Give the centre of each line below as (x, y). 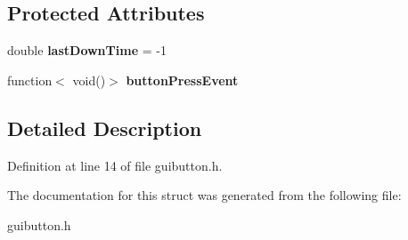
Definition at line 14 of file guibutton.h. (115, 165)
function (30, 80)
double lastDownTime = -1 (87, 50)
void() (89, 80)
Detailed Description (105, 128)
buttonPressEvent (182, 80)
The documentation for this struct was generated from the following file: (204, 195)
